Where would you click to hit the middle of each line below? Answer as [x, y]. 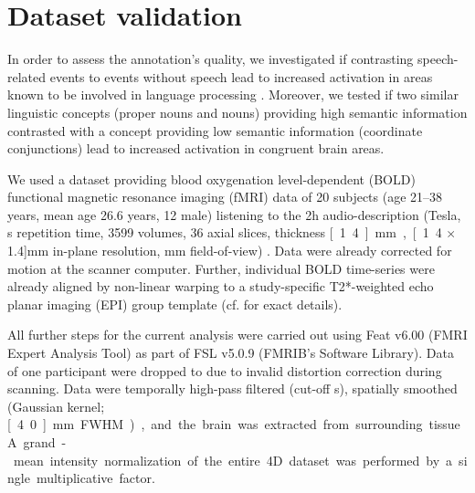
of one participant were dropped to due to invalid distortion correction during [225, 370]
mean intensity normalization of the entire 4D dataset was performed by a [233, 460]
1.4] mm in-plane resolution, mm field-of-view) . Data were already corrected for [230, 251]
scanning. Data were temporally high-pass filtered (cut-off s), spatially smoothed [232, 388]
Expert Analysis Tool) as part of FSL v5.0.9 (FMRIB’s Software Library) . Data [231, 353]
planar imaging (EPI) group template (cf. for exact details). [175, 304]
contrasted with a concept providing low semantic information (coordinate [215, 130]
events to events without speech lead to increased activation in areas [241, 76]
